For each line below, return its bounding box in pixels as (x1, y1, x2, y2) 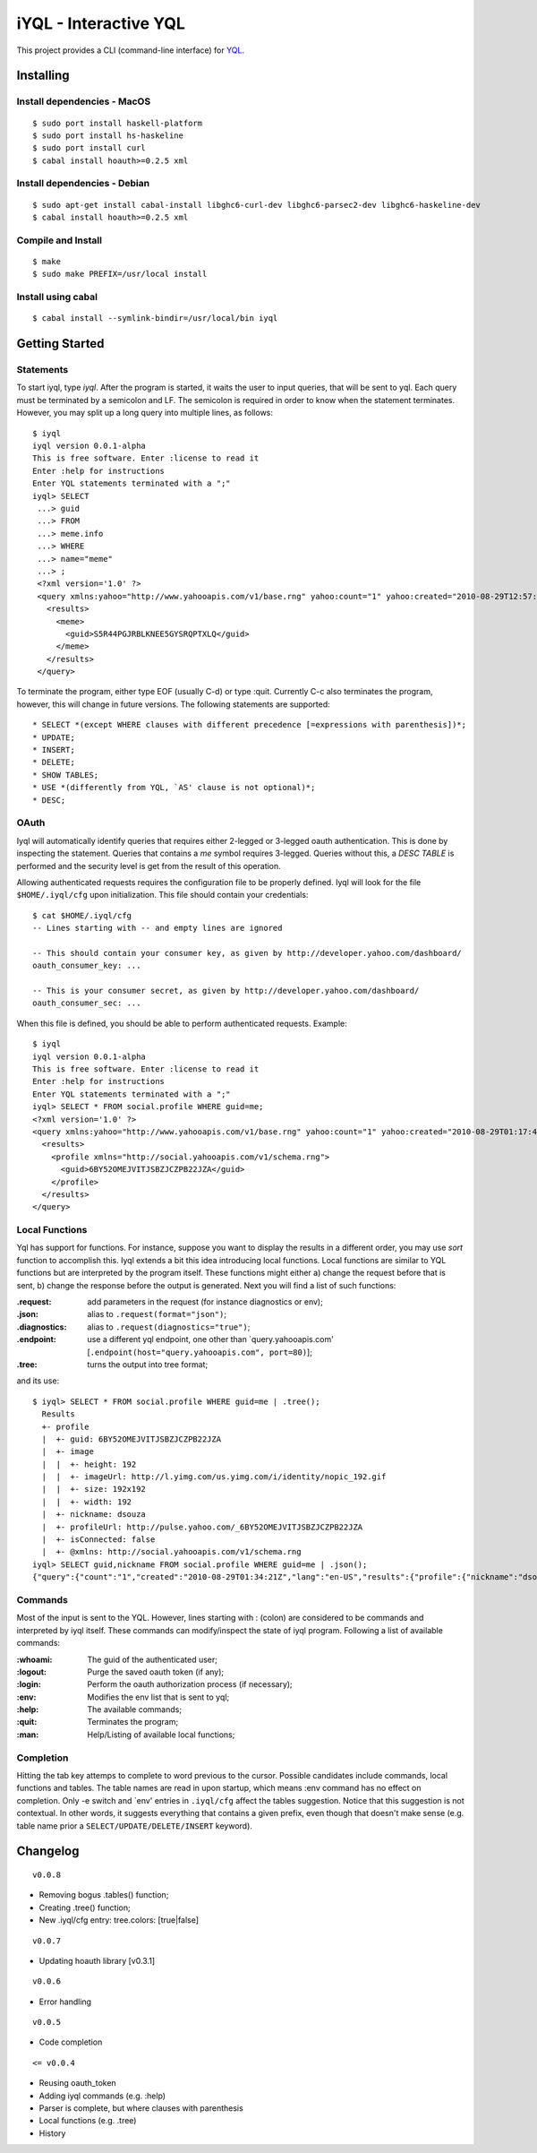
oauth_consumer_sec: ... (32, 998, 141, 1008)
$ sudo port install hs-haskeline (32, 130, 183, 141)
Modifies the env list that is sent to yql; (87, 1692, 230, 1702)
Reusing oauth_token (38, 2078, 116, 2088)
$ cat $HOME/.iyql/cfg (32, 910, 132, 920)
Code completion (38, 2037, 103, 2047)
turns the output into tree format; (87, 1358, 209, 1370)
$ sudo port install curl (32, 143, 147, 153)
